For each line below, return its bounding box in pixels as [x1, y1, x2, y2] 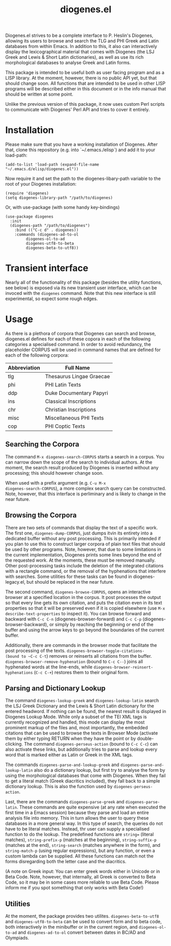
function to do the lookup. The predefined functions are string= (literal [5, 832, 154, 838]
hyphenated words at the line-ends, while [5, 663, 93, 670]
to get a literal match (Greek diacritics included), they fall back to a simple [5, 778, 160, 784]
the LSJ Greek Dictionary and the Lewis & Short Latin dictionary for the [5, 703, 154, 709]
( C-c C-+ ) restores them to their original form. [34, 669, 129, 675]
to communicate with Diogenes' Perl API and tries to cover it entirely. [5, 106, 150, 113]
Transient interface [5, 262, 88, 274]
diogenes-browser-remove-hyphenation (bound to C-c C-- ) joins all [5, 658, 143, 664]
